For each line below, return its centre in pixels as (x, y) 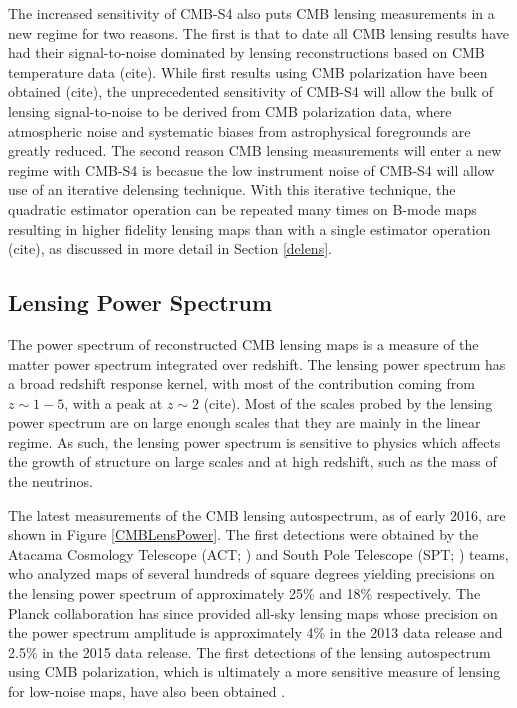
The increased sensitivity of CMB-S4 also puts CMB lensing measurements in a (251, 13)
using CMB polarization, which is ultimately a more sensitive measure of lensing (254, 671)
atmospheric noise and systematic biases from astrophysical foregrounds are (239, 130)
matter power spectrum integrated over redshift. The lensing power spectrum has (257, 363)
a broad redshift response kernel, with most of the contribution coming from (241, 383)
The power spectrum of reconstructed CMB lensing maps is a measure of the (243, 343)
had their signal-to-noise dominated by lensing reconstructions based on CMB (246, 52)
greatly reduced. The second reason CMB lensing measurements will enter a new (255, 150)
